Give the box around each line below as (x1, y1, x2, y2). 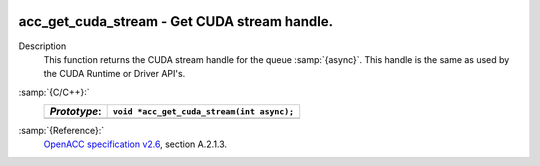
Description (18, 40, 67, 52)
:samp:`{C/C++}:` (18, 86, 90, 98)
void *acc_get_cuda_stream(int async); (112, 106, 295, 117)
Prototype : (49, 105, 102, 119)
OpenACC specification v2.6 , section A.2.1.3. (43, 138, 228, 150)
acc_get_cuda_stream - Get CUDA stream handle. (18, 13, 334, 30)
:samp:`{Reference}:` (18, 125, 105, 137)
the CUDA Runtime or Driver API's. (43, 68, 186, 80)
